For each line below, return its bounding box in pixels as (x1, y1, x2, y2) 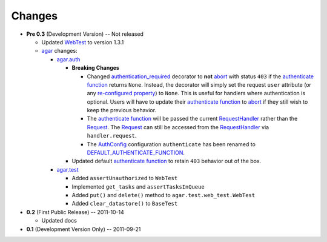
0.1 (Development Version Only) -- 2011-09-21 (26, 225, 141, 233)
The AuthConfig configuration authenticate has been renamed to (87, 140, 256, 148)
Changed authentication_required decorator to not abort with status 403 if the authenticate (87, 73, 314, 80)
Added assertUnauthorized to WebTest (71, 175, 178, 182)
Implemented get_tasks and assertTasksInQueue (71, 183, 205, 190)
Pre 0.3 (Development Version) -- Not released (26, 30, 144, 38)
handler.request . (87, 132, 137, 139)
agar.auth (56, 55, 81, 63)
